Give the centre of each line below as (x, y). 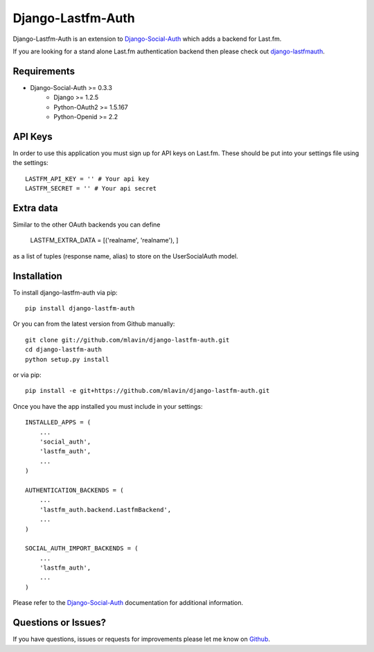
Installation (37, 276)
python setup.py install (67, 359)
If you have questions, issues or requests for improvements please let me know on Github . (141, 639)
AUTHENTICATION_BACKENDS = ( (74, 490)
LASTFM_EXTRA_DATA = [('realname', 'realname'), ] (104, 240)
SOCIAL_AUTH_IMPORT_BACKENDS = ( (82, 548)
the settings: (30, 163)
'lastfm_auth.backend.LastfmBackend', (105, 510)
